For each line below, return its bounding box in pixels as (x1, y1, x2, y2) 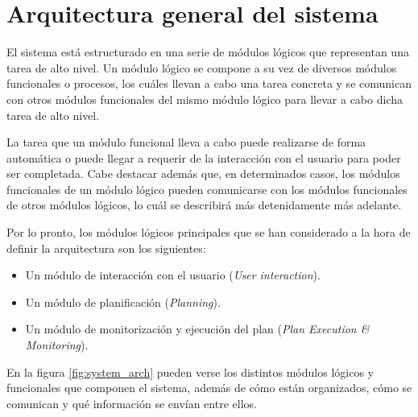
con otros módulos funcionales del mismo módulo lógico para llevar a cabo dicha (6, 90, 403, 107)
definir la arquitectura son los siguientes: (6, 239, 206, 256)
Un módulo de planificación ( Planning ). (25, 293, 221, 310)
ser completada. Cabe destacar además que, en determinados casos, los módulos (6, 165, 400, 182)
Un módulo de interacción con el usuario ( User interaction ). (25, 266, 321, 283)
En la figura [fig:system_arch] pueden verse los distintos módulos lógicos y (6, 363, 374, 380)
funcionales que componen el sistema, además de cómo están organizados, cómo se (6, 379, 412, 396)
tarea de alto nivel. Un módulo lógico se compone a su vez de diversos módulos (6, 59, 397, 76)
